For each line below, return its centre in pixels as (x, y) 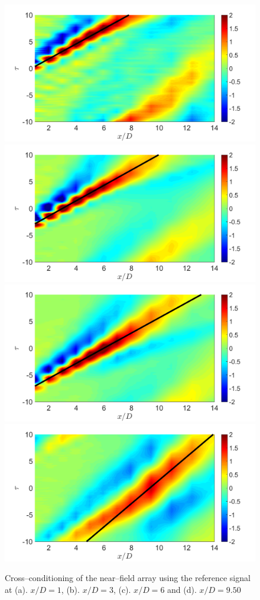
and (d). (182, 589)
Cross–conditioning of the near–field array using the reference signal (128, 578)
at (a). (16, 589)
